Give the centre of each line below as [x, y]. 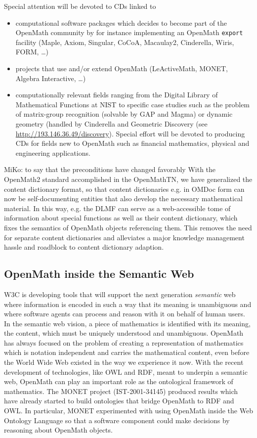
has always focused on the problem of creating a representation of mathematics [124, 342]
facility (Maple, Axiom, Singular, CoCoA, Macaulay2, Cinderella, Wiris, [125, 42]
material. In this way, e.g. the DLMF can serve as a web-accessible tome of [117, 208]
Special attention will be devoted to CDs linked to [80, 6]
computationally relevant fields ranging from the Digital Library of [117, 95]
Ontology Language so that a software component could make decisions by [117, 420]
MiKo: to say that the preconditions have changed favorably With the [110, 169]
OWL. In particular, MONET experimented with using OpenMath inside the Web [128, 411]
